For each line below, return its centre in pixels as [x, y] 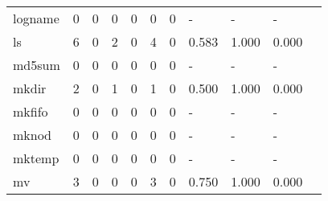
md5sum [37, 65]
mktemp [36, 158]
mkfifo [31, 111]
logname [36, 18]
